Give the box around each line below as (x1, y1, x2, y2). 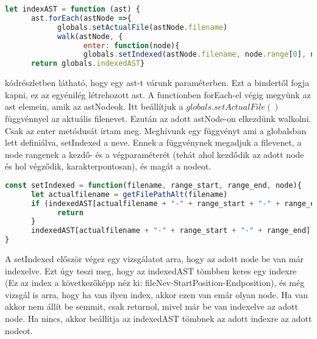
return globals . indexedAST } (30, 59, 145, 68)
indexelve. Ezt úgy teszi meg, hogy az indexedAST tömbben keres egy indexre (5, 264, 297, 277)
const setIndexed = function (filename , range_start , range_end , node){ (5, 180, 302, 190)
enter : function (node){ (83, 41, 180, 50)
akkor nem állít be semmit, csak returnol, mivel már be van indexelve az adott (5, 300, 298, 313)
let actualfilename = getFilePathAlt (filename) (30, 190, 228, 199)
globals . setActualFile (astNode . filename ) (57, 23, 228, 32)
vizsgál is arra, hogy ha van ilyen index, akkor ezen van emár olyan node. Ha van (5, 288, 308, 301)
